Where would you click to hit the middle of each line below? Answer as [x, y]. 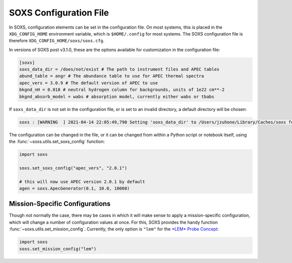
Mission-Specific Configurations [60, 204]
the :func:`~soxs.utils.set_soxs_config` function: [57, 141]
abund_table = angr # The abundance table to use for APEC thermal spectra [112, 76]
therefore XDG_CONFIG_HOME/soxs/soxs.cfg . [57, 41]
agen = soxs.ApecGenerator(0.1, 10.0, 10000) [74, 188]
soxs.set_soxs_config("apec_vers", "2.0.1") [73, 168]
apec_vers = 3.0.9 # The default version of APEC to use [89, 83]
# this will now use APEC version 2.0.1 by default [82, 182]
